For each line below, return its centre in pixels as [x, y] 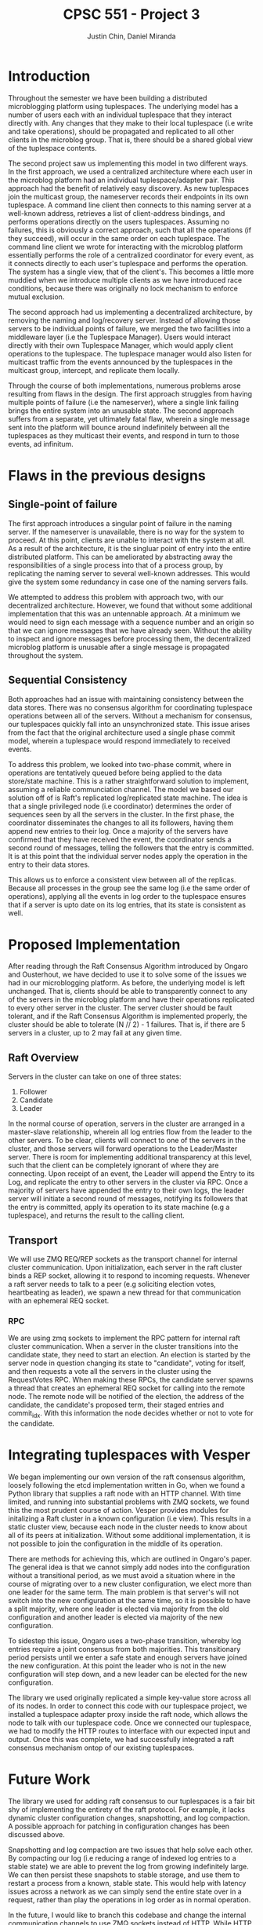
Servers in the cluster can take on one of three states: [95, 1076]
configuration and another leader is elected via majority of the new [115, 1617]
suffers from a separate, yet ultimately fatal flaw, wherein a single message [129, 418]
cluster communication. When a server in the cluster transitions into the [123, 1346]
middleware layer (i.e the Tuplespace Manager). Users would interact [119, 337]
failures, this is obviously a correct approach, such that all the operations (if [130, 230]
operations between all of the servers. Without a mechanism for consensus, [130, 715]
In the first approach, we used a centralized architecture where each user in [130, 171]
